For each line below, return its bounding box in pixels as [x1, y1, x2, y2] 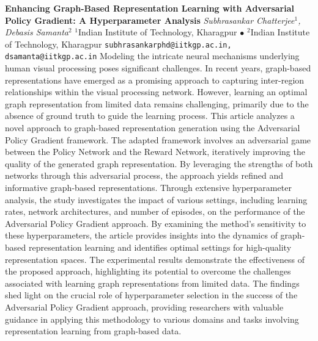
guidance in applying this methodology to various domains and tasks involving [5, 312, 299, 325]
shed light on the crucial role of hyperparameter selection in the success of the [5, 289, 298, 301]
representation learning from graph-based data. [5, 325, 182, 337]
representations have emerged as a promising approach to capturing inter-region [5, 73, 305, 86]
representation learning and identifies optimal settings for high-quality [28, 241, 292, 253]
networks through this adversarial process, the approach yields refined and [5, 169, 283, 182]
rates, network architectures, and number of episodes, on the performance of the [5, 205, 305, 218]
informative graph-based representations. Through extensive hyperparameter [5, 181, 292, 194]
